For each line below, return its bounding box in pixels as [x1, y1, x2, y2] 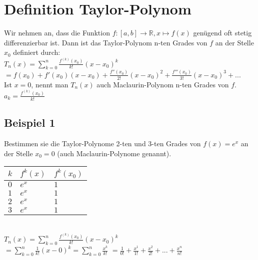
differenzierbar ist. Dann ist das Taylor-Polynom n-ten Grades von [4, 37, 207, 47]
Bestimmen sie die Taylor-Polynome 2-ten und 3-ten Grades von [4, 138, 201, 148]
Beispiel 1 [4, 115, 55, 130]
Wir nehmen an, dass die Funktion [4, 27, 110, 38]
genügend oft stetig [193, 27, 252, 38]
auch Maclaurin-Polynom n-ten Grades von [96, 79, 229, 89]
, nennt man [31, 79, 68, 89]
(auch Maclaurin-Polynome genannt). [57, 148, 171, 158]
